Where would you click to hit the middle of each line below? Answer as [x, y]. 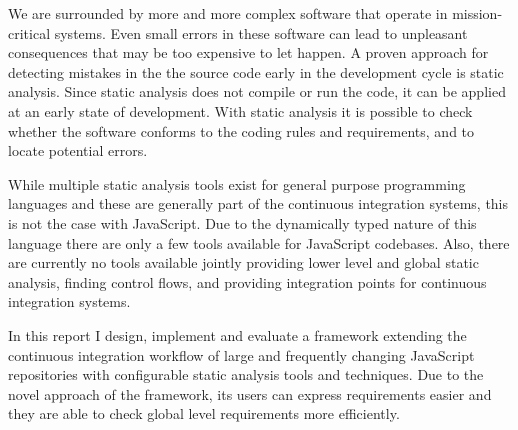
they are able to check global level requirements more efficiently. [204, 413]
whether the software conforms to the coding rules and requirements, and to [241, 130]
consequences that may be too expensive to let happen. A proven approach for [248, 52]
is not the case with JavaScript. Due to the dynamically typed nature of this [242, 222]
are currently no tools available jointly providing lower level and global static [243, 262]
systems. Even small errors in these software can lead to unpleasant [261, 32]
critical [29, 32]
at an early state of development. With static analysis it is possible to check [240, 110]
